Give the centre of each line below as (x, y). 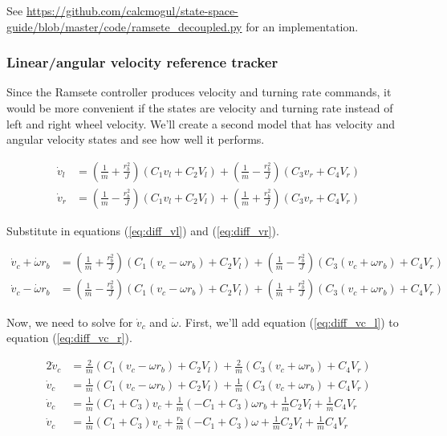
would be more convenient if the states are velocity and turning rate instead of (200, 108)
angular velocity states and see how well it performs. (136, 139)
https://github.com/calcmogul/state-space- (132, 10)
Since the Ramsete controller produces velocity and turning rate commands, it (199, 92)
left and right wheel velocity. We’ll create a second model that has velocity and (201, 123)
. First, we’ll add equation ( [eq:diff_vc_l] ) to (289, 322)
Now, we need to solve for (70, 322)
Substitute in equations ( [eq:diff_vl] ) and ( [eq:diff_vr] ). (143, 230)
